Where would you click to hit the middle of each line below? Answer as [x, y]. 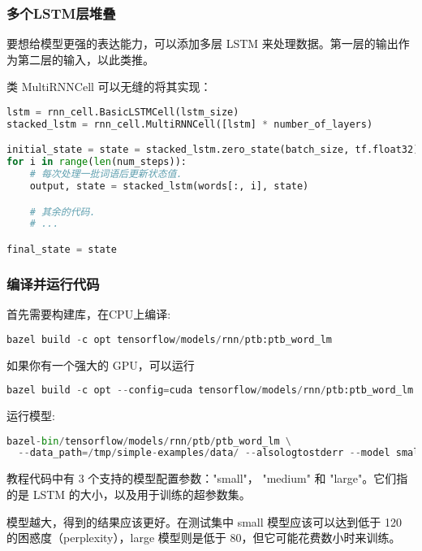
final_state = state [62, 249]
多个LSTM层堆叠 [61, 13]
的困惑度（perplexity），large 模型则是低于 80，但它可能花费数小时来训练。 [204, 538]
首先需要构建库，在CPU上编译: [89, 314]
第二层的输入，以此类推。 [86, 59]
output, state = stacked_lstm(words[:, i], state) [169, 187]
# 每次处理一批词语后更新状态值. [106, 174]
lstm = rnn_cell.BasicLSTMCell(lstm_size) [123, 112]
